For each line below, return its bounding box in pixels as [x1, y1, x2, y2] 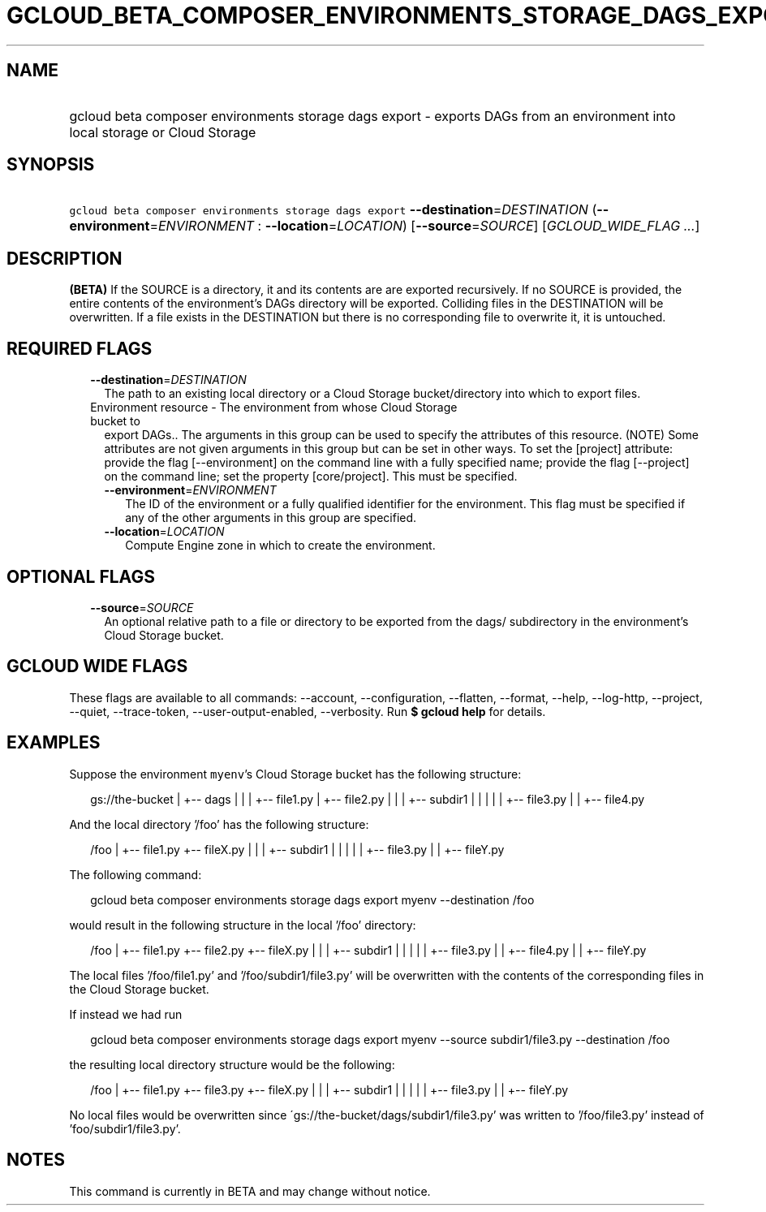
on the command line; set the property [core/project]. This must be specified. [104, 469, 518, 484]
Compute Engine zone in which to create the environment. [125, 538, 436, 553]
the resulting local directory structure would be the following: [69, 1057, 395, 1072]
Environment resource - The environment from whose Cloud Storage [90, 400, 458, 415]
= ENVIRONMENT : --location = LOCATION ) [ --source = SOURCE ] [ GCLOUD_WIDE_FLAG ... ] [149, 218, 700, 235]
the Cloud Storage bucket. [69, 981, 209, 996]
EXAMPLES [6, 732, 101, 753]
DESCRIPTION [6, 248, 123, 269]
